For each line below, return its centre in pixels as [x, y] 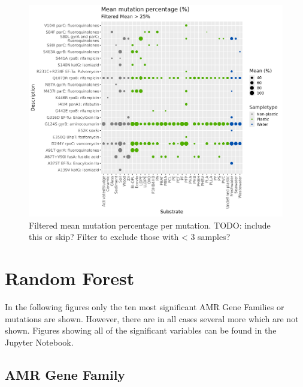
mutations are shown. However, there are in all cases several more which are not [152, 318]
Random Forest [70, 278]
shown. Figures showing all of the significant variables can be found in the [141, 330]
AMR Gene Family [65, 374]
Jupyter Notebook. [39, 342]
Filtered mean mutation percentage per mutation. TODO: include [150, 225]
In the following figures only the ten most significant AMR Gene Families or [145, 307]
